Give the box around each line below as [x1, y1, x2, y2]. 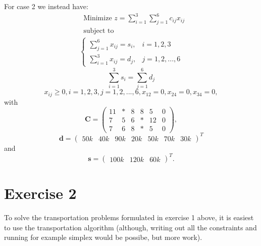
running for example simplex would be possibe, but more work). [4, 232, 202, 242]
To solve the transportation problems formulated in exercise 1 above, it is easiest [4, 212, 254, 223]
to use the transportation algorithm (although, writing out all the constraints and [4, 222, 257, 232]
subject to [83, 27, 114, 34]
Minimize [83, 15, 112, 22]
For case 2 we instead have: [4, 1, 88, 11]
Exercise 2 [4, 183, 77, 203]
